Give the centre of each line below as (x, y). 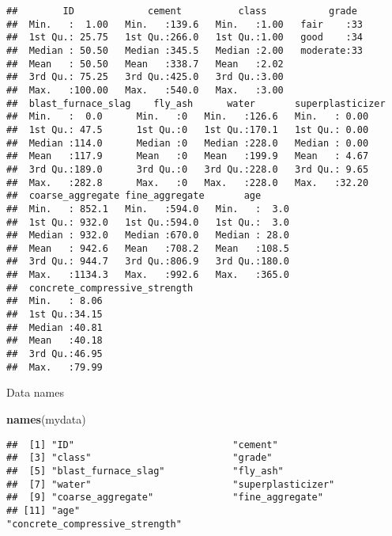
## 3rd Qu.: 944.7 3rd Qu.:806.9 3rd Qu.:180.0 (148, 262)
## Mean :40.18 (55, 341)
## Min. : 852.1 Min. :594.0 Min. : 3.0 (148, 209)
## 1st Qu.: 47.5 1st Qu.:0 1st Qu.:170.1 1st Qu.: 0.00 (188, 129)
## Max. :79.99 (55, 367)
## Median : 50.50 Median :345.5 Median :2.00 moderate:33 (185, 50)
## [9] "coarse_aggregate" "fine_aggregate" (165, 498)
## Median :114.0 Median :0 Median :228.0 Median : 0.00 (188, 143)
